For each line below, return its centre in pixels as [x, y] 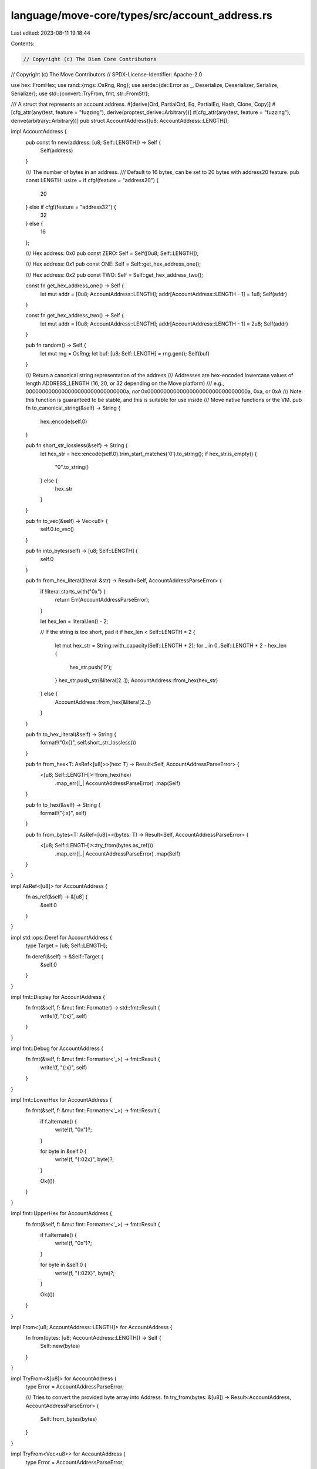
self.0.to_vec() [57, 529]
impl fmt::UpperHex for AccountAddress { [61, 1213]
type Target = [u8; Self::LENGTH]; [67, 945]
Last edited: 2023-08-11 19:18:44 [51, 33]
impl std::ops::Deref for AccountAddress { [62, 937]
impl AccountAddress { [39, 132]
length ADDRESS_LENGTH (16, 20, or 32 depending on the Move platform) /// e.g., [125, 383]
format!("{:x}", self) [63, 813]
